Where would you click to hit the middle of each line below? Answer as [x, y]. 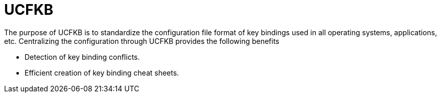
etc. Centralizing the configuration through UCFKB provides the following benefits [142, 41]
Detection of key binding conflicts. [82, 57]
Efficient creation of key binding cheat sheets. [102, 72]
